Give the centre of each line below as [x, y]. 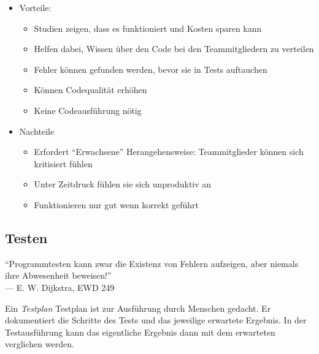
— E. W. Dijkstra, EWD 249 [60, 287]
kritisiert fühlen [63, 163]
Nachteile [37, 131]
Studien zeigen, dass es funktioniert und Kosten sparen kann [148, 28]
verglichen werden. [40, 344]
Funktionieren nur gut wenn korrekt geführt [116, 204]
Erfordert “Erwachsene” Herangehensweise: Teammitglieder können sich [169, 152]
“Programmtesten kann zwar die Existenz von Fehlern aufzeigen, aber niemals [152, 263]
